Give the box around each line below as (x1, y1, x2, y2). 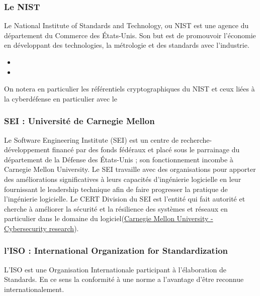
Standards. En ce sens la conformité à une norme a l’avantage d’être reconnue (4, 274, 244, 284)
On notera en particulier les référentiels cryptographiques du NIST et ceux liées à (4, 83, 255, 94)
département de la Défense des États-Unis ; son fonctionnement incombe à (4, 154, 233, 164)
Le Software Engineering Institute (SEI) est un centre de (4, 134, 179, 145)
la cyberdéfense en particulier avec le (4, 93, 117, 104)
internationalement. (4, 283, 64, 294)
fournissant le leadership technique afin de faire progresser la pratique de (4, 183, 228, 194)
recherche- (181, 134, 212, 145)
